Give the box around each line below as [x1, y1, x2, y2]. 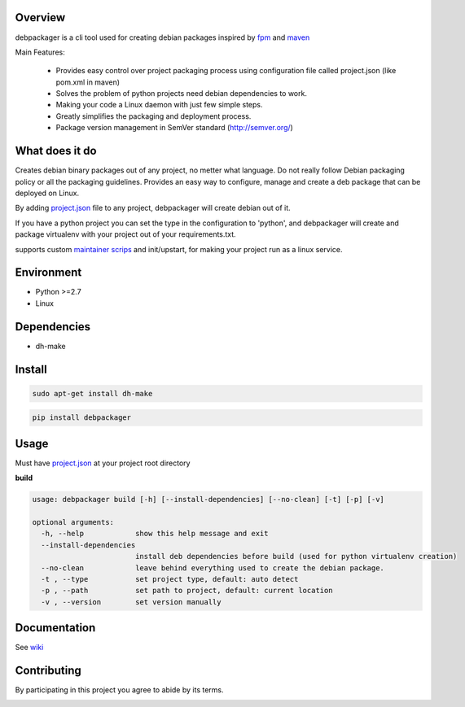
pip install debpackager [32, 413, 132, 422]
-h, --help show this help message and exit [41, 529, 269, 539]
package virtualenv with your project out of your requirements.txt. [15, 229, 236, 239]
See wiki [15, 643, 44, 652]
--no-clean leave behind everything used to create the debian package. [41, 563, 384, 573]
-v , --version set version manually [41, 597, 222, 606]
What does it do [15, 144, 97, 158]
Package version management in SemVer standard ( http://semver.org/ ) [55, 123, 293, 133]
